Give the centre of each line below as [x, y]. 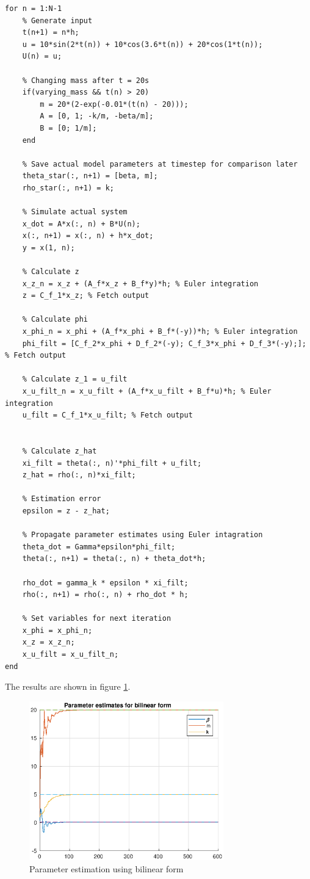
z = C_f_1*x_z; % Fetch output [86, 296]
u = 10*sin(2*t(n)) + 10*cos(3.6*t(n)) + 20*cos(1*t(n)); [142, 44]
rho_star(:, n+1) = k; [68, 188]
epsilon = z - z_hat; [66, 511]
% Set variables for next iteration [97, 619]
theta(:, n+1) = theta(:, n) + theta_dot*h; [114, 559]
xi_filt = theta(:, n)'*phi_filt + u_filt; [112, 463]
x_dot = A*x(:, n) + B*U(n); [81, 224]
